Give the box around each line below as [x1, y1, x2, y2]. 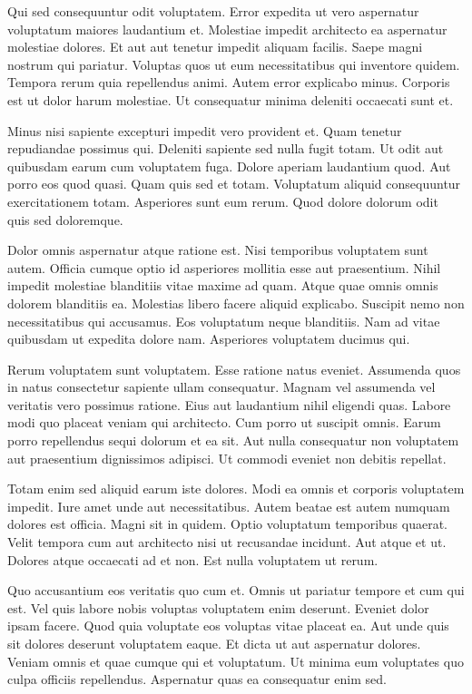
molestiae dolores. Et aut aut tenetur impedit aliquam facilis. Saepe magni [7, 37, 423, 56]
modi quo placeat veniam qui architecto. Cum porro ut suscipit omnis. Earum [7, 413, 441, 432]
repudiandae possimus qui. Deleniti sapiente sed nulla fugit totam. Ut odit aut [7, 139, 444, 158]
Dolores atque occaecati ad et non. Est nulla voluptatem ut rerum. [7, 550, 379, 569]
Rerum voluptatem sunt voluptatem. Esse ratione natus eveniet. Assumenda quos [7, 359, 461, 378]
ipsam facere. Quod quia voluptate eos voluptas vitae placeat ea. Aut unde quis [7, 616, 449, 635]
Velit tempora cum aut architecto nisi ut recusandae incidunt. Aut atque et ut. [7, 533, 447, 552]
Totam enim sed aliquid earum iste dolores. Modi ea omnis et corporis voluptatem [7, 479, 465, 498]
